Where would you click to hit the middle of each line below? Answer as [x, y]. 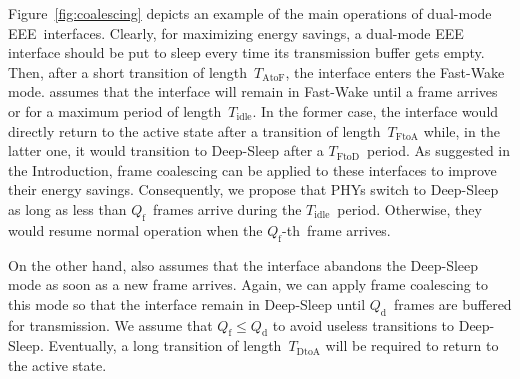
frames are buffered [453, 303]
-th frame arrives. [336, 229]
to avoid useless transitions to [363, 324]
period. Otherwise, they [409, 208]
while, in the [461, 130]
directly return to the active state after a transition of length [194, 130]
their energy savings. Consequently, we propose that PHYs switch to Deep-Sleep [253, 189]
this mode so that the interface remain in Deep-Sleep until [187, 303]
